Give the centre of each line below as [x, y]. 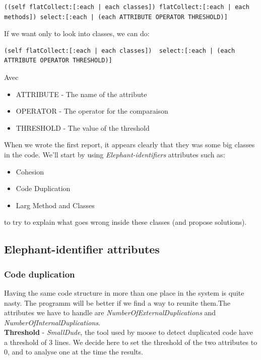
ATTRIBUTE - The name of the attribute [81, 94]
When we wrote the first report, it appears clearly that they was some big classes [129, 145]
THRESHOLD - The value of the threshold [83, 127]
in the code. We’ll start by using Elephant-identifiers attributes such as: [115, 154]
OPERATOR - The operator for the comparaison [92, 111]
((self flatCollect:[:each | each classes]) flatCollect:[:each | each [127, 7]
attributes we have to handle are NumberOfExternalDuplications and [110, 312]
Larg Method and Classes [55, 205]
